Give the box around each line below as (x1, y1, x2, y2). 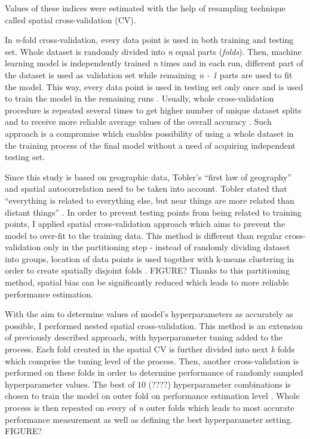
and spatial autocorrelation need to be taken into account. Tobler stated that (5, 182, 287, 195)
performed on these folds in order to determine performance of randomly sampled (5, 366, 303, 379)
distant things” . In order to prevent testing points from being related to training (5, 205, 302, 218)
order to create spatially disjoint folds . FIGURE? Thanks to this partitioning (5, 264, 290, 277)
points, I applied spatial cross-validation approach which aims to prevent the (5, 217, 286, 230)
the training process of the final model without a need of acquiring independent (5, 139, 296, 151)
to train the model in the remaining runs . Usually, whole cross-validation (5, 92, 274, 105)
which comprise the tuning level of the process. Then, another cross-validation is (5, 354, 299, 367)
